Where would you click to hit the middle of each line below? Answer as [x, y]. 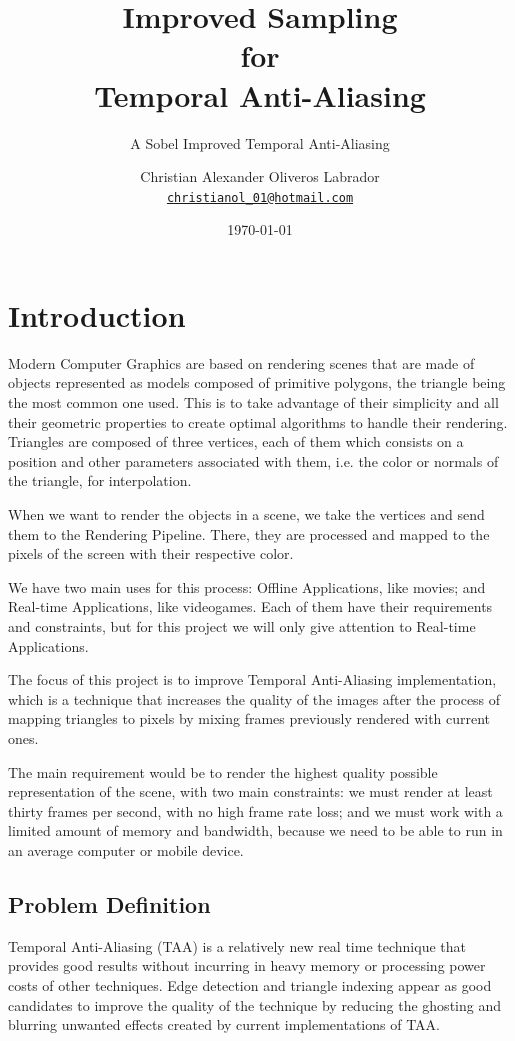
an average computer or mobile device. [126, 849]
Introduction [97, 314]
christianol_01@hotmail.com [260, 197]
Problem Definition [109, 903]
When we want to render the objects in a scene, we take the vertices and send [246, 514]
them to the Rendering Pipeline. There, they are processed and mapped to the [249, 533]
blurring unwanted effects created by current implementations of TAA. [224, 1024]
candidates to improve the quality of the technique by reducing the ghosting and [254, 1004]
